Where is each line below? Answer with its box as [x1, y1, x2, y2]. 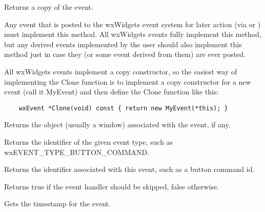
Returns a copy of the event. [4, 2, 93, 12]
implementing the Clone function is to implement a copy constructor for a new [4, 76, 251, 87]
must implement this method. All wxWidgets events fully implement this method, [4, 29, 261, 40]
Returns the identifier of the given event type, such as [4, 137, 173, 147]
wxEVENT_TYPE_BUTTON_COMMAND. [4, 146, 150, 157]
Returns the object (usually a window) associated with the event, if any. [4, 119, 231, 130]
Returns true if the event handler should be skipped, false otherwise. [4, 181, 219, 191]
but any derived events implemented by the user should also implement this [4, 38, 242, 49]
